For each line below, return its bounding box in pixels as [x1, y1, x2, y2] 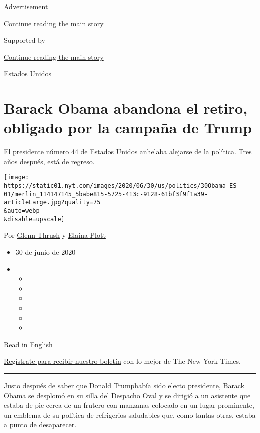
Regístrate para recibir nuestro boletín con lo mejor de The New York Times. [4, 356, 241, 366]
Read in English [4, 339, 53, 349]
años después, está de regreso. [4, 156, 95, 166]
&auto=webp [4, 207, 40, 215]
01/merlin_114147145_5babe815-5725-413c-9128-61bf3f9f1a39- [4, 190, 208, 198]
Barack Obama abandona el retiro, [4, 98, 248, 118]
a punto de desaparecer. [4, 419, 77, 430]
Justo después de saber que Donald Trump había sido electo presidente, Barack [4, 380, 245, 390]
